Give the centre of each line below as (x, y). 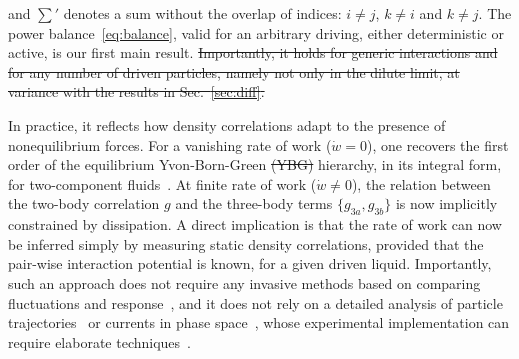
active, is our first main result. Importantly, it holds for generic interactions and (253, 52)
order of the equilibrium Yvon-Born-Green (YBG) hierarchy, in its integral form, (255, 164)
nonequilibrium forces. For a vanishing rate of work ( (170, 144)
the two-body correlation (84, 203)
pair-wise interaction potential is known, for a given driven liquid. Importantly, (250, 263)
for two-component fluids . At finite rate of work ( (162, 183)
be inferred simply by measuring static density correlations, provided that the (246, 243)
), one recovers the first (438, 144)
